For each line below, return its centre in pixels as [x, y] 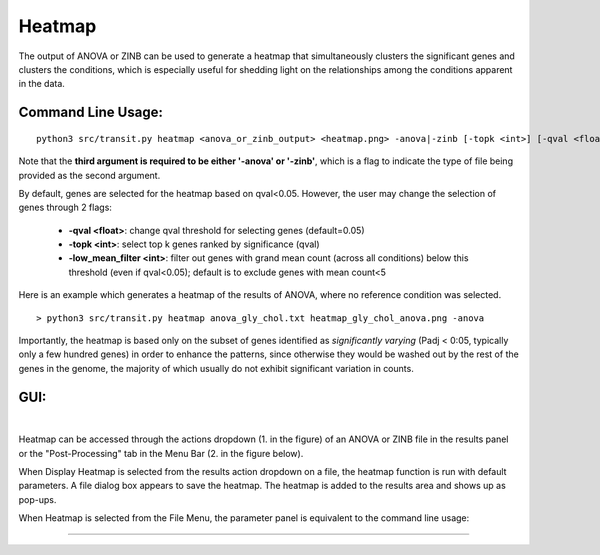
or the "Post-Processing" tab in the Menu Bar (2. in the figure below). [161, 453]
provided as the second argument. [89, 175]
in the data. [41, 84]
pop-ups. [37, 499]
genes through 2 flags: [65, 207]
